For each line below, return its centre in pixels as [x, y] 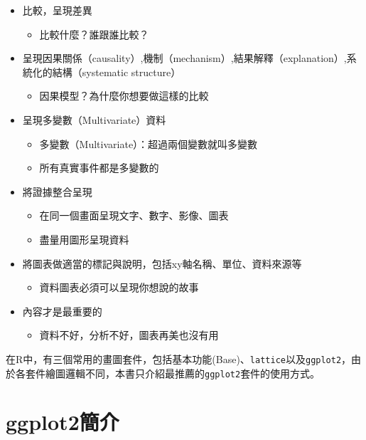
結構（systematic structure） [117, 72]
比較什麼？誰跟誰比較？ [94, 34]
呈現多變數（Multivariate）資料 [94, 119]
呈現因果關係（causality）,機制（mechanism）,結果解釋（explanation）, [184, 58]
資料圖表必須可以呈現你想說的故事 [119, 287]
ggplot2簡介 [63, 422]
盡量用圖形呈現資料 [84, 239]
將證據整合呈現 [57, 191]
